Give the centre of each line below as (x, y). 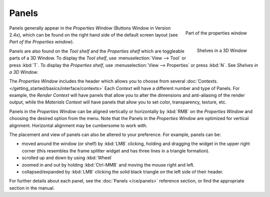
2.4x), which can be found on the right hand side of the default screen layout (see (93, 34)
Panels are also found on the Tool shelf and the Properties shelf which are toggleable (97, 51)
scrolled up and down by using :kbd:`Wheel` (67, 158)
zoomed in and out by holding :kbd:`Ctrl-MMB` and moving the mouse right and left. (108, 164)
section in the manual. (32, 188)
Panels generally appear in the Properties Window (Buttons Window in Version (90, 28)
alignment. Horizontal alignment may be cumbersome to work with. (78, 125)
